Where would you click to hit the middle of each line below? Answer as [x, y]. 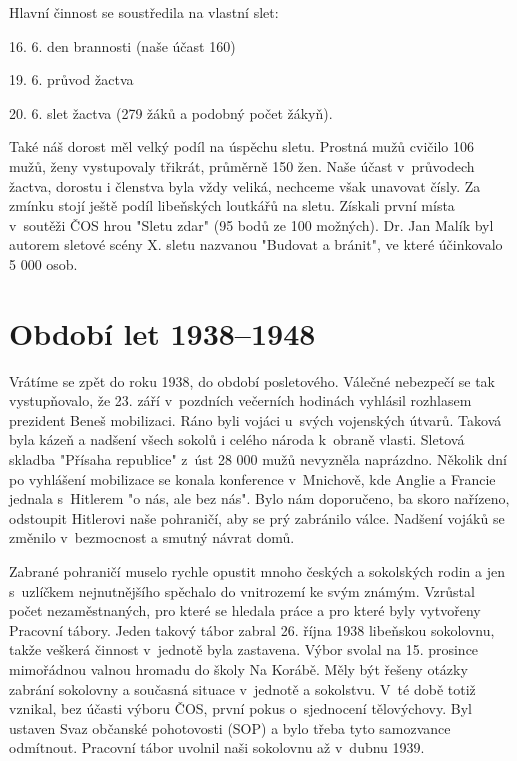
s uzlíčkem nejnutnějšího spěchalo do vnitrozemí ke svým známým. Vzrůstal [242, 590]
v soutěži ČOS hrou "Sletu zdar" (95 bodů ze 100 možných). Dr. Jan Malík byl [251, 224]
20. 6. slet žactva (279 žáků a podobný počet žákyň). [171, 112]
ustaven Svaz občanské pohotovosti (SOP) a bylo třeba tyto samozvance [230, 727]
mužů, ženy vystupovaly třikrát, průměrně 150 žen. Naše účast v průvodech [242, 165]
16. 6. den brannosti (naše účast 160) [122, 45]
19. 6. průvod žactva [71, 79]
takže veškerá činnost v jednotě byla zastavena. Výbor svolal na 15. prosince [244, 649]
